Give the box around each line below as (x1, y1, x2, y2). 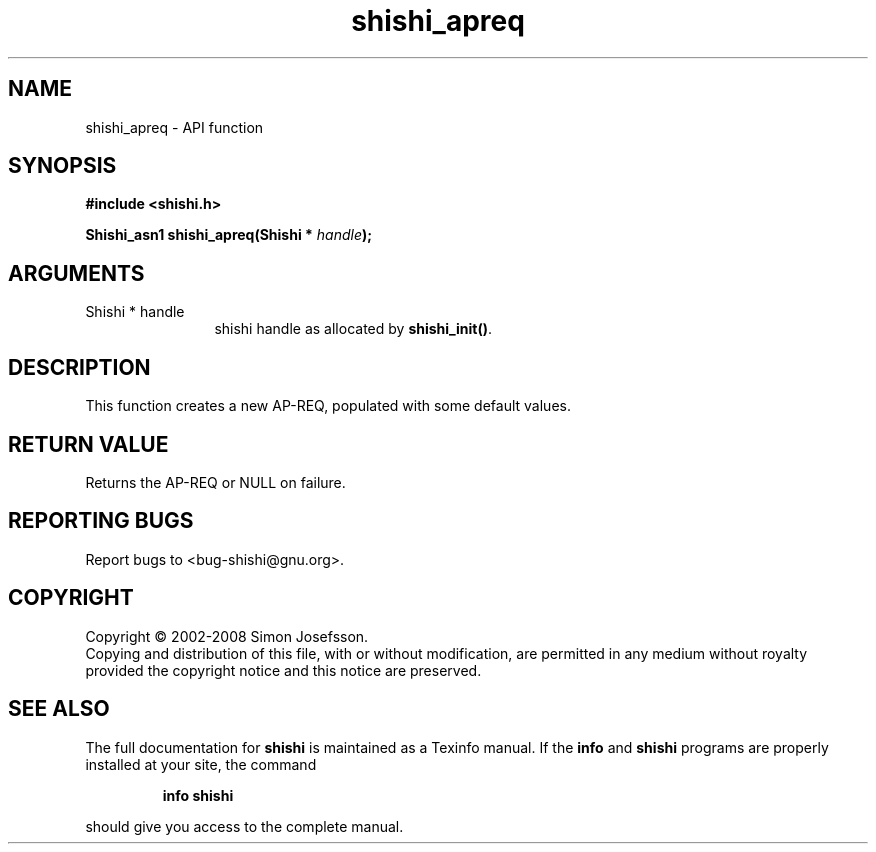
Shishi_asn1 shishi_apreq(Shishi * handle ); (85, 226, 373, 244)
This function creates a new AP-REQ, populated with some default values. (85, 397, 571, 415)
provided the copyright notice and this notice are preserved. (85, 661, 482, 679)
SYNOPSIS (8, 153, 117, 179)
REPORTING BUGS (8, 508, 194, 534)
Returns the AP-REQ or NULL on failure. (85, 473, 346, 491)
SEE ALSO (8, 696, 110, 722)
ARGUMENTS (8, 260, 145, 286)
